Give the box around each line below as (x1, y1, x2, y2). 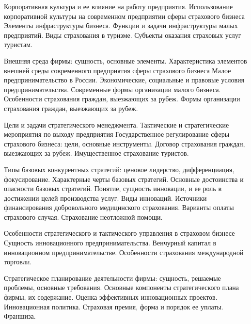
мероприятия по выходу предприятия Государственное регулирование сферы (4, 129, 230, 139)
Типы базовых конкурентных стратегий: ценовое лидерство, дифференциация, (4, 164, 235, 174)
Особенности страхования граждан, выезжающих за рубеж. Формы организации (4, 94, 240, 104)
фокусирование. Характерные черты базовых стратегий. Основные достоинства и (4, 174, 244, 184)
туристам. (4, 39, 32, 49)
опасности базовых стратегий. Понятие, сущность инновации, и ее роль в (4, 183, 221, 194)
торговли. (4, 257, 32, 267)
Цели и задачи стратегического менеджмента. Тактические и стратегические (4, 119, 229, 130)
